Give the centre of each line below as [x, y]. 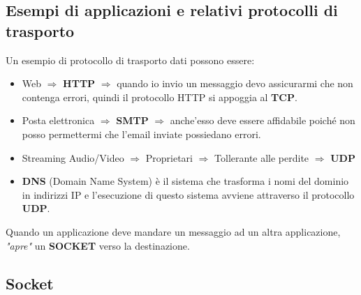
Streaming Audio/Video [73, 157]
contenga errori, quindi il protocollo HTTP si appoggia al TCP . [160, 97]
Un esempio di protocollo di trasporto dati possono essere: [130, 60]
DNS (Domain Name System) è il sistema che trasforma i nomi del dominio [185, 181]
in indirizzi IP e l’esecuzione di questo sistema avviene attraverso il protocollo [188, 194]
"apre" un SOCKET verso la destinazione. [98, 245]
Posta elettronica [58, 120]
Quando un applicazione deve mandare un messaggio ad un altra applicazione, [173, 231]
